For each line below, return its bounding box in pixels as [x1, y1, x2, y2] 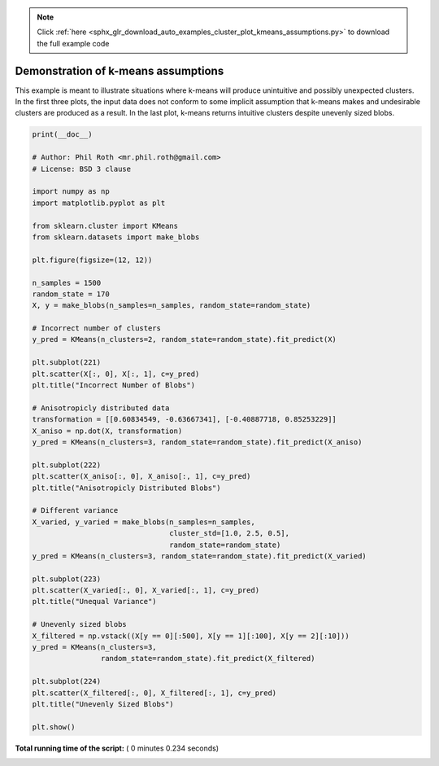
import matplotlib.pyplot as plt [32, 198, 166, 208]
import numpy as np [32, 187, 110, 196]
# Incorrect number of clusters [32, 324, 162, 333]
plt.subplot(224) [32, 676, 102, 686]
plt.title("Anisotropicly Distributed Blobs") [32, 483, 221, 492]
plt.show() [32, 722, 76, 732]
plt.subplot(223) [32, 574, 102, 584]
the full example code [37, 38, 110, 48]
